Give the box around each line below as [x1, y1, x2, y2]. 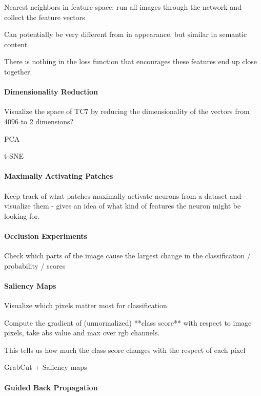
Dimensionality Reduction [4, 86, 98, 97]
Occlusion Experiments [4, 230, 87, 241]
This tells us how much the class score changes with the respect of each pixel [4, 344, 246, 355]
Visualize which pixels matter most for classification [4, 300, 167, 311]
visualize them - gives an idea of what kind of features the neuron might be [4, 200, 241, 211]
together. [4, 66, 32, 77]
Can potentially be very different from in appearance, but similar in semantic [4, 29, 247, 40]
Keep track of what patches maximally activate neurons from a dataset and [4, 190, 242, 201]
